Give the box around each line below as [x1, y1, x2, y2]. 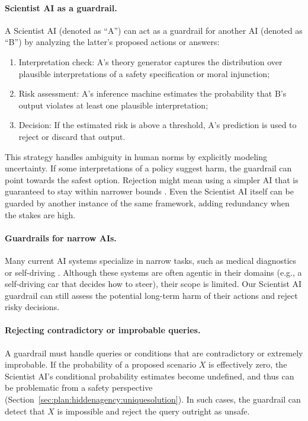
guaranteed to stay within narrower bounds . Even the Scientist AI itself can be [5, 185, 294, 197]
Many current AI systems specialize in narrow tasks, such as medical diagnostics [5, 254, 297, 266]
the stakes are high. [5, 208, 76, 221]
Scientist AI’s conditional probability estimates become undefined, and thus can [5, 369, 294, 382]
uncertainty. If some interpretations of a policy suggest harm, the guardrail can [5, 162, 292, 174]
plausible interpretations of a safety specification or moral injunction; [18, 67, 270, 79]
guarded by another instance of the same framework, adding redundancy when [5, 196, 290, 209]
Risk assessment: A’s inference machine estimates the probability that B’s [18, 87, 287, 100]
